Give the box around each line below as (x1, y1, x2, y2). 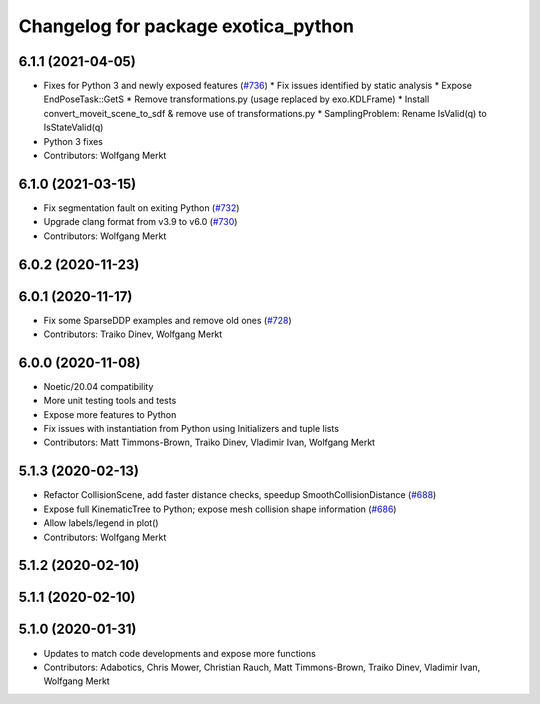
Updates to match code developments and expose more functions (43, 647, 317, 659)
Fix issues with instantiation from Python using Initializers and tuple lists (43, 423, 340, 435)
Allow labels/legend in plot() (43, 517, 159, 529)
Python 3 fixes (43, 135, 104, 147)
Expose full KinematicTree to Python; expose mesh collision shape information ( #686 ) (43, 503, 397, 515)
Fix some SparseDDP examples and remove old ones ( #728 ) (43, 314, 292, 326)
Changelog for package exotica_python (18, 15, 355, 37)
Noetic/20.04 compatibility (43, 380, 154, 392)
